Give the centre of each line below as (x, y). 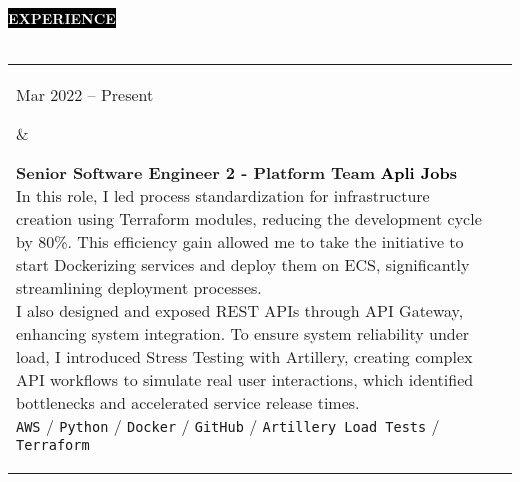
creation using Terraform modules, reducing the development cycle (249, 219)
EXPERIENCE (62, 18)
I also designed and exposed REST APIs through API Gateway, (240, 311)
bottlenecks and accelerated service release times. (188, 403)
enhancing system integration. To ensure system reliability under (243, 334)
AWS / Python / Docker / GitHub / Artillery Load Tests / (228, 426)
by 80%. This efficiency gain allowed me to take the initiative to (240, 242)
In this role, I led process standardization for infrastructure (223, 196)
